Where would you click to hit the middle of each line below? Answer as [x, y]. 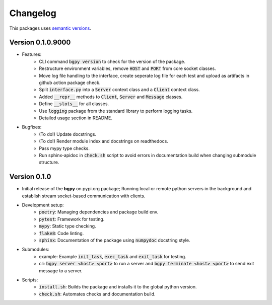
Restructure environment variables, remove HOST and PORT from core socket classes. [127, 68]
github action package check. [70, 83]
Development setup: [43, 205]
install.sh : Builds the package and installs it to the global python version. [118, 287]
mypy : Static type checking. [67, 226]
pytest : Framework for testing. [72, 219]
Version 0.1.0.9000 [40, 43]
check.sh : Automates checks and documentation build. [97, 294]
